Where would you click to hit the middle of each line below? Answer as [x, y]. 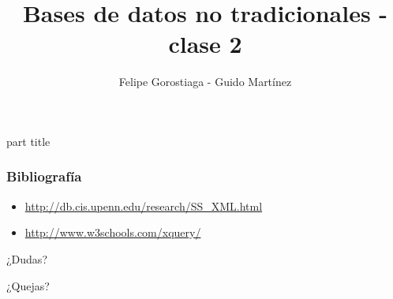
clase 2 [205, 44]
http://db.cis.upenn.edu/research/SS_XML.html [144, 206]
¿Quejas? [28, 285]
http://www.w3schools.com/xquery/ [113, 232]
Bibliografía [44, 176]
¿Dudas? [27, 258]
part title [28, 141]
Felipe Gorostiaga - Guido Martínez [205, 82]
